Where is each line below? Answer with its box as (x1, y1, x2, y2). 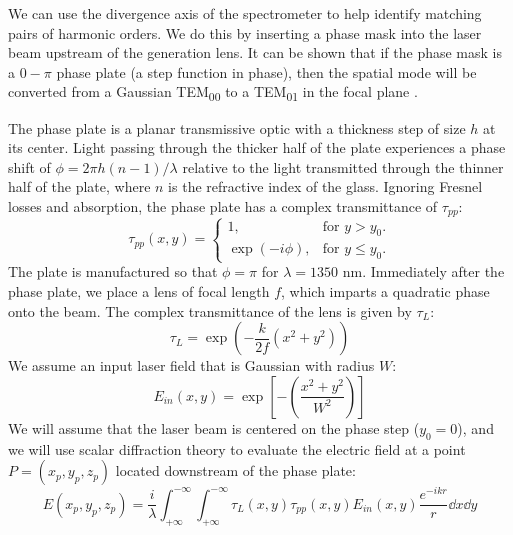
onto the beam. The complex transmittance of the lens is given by (8, 300, 412, 321)
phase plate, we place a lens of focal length (8, 281, 270, 302)
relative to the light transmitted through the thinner (182, 156, 504, 177)
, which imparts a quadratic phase (281, 281, 490, 302)
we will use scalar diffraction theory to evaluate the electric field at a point (8, 438, 466, 459)
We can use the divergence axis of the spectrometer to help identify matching (8, 3, 482, 23)
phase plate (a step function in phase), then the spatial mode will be (56, 61, 477, 82)
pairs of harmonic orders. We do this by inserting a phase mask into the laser (8, 22, 482, 43)
